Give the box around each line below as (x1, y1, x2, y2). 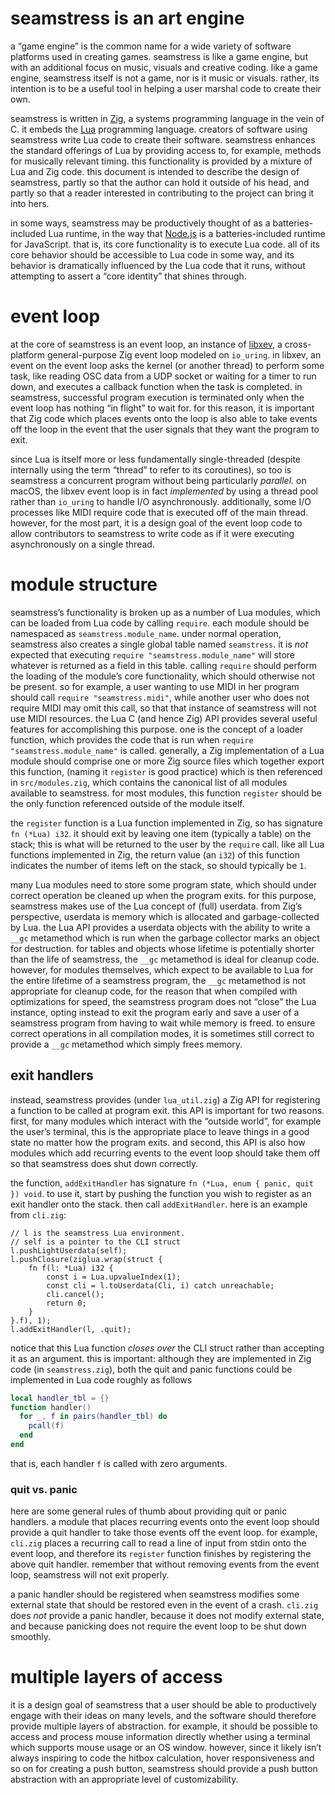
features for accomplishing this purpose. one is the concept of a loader (10, 723, 304, 735)
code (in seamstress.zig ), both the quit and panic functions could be (10, 1363, 293, 1375)
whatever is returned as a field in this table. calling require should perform (10, 659, 317, 671)
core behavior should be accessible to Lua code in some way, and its (10, 248, 295, 261)
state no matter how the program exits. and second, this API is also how (10, 1136, 306, 1148)
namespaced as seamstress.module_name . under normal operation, (10, 627, 282, 639)
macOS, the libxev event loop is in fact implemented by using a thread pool (10, 485, 318, 497)
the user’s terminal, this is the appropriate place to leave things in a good (10, 1125, 310, 1137)
